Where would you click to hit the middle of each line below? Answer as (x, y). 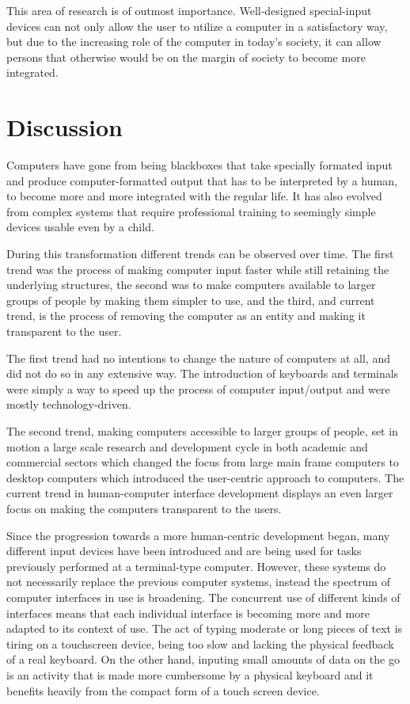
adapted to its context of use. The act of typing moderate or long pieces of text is (205, 628)
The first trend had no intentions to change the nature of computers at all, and (198, 358)
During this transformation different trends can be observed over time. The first (200, 254)
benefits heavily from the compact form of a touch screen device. (163, 690)
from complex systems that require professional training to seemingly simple (191, 211)
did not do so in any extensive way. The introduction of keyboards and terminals (203, 373)
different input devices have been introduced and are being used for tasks (184, 551)
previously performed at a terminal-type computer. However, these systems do (196, 566)
